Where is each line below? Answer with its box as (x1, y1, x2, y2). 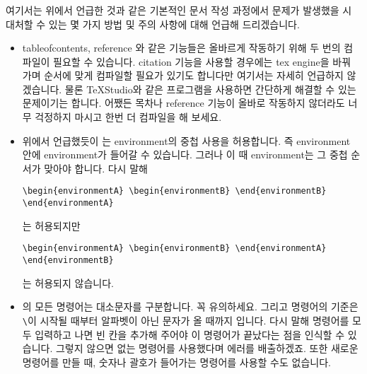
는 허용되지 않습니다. (22, 275, 114, 290)
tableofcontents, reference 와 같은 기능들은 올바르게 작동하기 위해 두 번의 (22, 40, 341, 55)
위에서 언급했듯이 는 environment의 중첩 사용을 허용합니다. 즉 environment (22, 133, 351, 148)
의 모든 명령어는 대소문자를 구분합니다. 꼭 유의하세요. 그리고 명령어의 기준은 (22, 299, 359, 314)
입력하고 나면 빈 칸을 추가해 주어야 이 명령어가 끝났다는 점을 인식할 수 (35, 327, 345, 341)
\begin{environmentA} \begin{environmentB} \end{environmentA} (22, 243, 327, 254)
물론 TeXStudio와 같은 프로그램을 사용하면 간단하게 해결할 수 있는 (64, 81, 356, 96)
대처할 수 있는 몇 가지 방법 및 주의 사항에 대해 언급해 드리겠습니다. (6, 16, 300, 31)
